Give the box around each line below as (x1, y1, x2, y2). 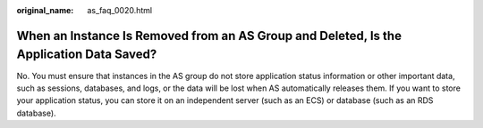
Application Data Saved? (16, 47, 157, 62)
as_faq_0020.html (87, 5, 153, 15)
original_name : (16, 5, 74, 15)
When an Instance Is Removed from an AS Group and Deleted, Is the (16, 28, 402, 44)
